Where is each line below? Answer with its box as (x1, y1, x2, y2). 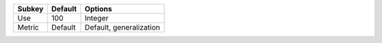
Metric (17, 23, 39, 32)
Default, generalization (84, 23, 161, 32)
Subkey (17, 4, 44, 13)
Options (84, 4, 112, 13)
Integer (84, 13, 109, 23)
